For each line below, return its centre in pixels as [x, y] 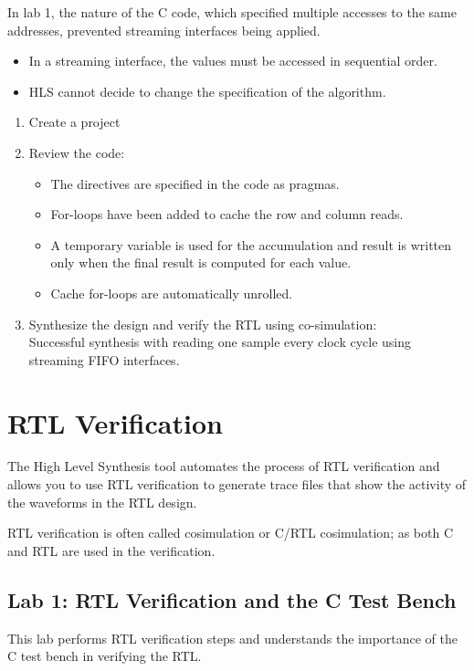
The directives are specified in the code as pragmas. [195, 183]
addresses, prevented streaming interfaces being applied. [164, 30]
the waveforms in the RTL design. [102, 502]
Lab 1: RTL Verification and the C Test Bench [232, 599]
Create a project [74, 122]
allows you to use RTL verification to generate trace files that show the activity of [237, 484]
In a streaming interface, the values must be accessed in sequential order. [233, 61]
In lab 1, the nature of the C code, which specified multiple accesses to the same [232, 12]
